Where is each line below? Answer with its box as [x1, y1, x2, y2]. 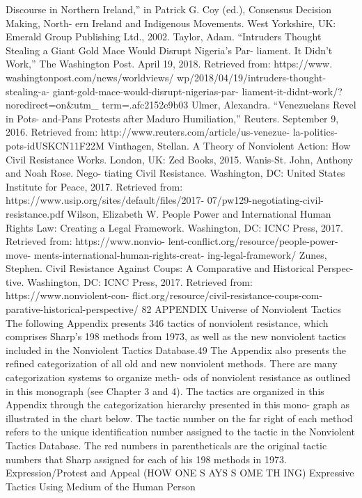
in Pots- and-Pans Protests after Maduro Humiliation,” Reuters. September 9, [6, 111, 339, 125]
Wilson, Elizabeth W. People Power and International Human [67, 206, 331, 220]
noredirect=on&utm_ [6, 97, 99, 112]
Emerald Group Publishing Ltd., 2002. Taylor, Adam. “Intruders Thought [6, 29, 322, 44]
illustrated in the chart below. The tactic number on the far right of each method [6, 410, 353, 425]
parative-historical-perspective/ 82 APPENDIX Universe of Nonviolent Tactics [6, 302, 341, 316]
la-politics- [292, 124, 338, 139]
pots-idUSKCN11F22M [6, 138, 104, 152]
